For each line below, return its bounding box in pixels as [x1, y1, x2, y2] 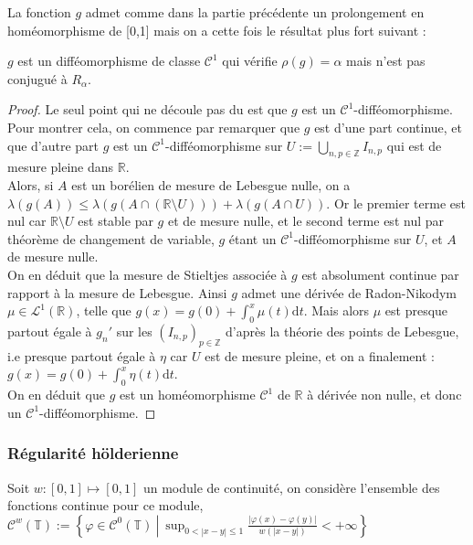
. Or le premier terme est [326, 193, 466, 212]
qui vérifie [222, 51, 278, 70]
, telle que [76, 301, 131, 320]
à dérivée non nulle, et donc [307, 385, 462, 404]
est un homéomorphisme [119, 385, 256, 404]
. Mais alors [303, 301, 370, 320]
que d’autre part [7, 135, 100, 155]
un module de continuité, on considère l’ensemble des [142, 477, 440, 497]
